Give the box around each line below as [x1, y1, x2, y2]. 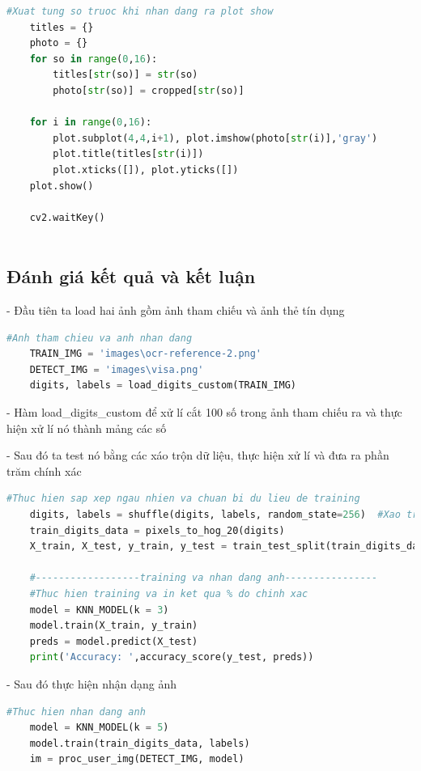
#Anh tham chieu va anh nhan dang [6, 332, 193, 344]
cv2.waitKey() [29, 211, 105, 223]
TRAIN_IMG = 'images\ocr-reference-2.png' [29, 348, 262, 360]
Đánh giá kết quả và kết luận [6, 264, 256, 289]
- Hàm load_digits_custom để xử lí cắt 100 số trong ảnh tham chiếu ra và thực [6, 404, 402, 421]
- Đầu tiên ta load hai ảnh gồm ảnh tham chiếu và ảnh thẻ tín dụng [6, 302, 345, 319]
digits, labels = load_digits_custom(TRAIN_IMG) [29, 379, 296, 392]
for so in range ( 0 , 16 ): [29, 53, 158, 65]
